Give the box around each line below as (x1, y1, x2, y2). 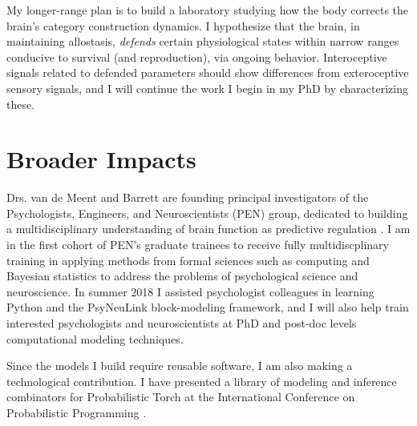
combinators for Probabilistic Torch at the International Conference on (6, 388, 355, 405)
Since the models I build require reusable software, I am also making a (6, 357, 353, 374)
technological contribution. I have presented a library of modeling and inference (6, 372, 397, 389)
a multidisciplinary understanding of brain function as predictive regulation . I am (6, 220, 411, 237)
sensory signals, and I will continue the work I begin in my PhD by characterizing (6, 79, 408, 96)
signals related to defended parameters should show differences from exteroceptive (6, 64, 409, 81)
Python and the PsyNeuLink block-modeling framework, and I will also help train (6, 299, 409, 315)
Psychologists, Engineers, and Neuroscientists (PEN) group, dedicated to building (6, 204, 408, 221)
